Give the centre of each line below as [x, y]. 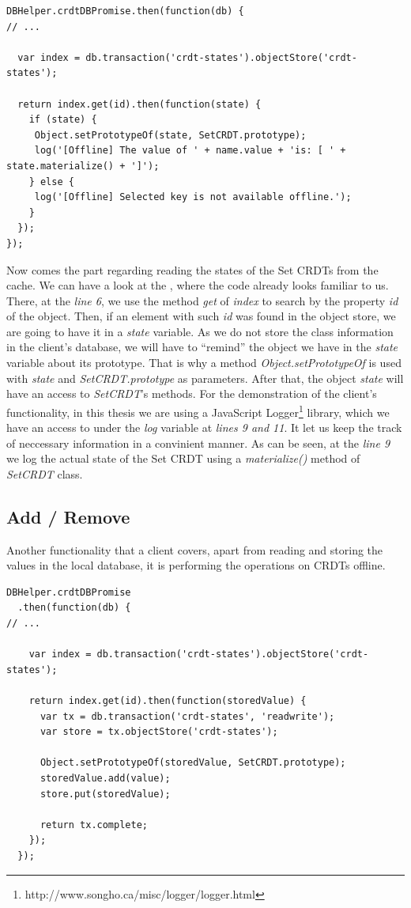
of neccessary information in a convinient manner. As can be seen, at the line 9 [198, 443]
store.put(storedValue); [105, 794]
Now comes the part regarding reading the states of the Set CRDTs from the [192, 269]
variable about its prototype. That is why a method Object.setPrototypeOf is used [204, 363]
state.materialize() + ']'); [83, 166]
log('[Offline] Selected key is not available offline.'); [193, 197]
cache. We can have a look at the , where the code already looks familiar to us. [198, 285]
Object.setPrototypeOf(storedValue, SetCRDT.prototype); [193, 763]
